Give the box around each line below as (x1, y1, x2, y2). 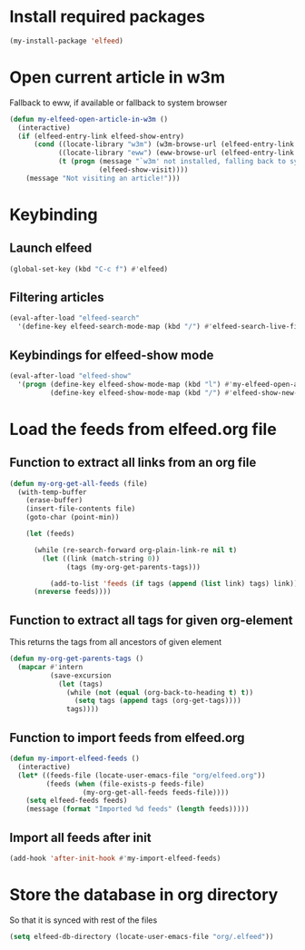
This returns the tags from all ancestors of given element (9, 637, 222, 648)
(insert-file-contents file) (25, 504, 136, 514)
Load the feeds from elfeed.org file (9, 419, 277, 440)
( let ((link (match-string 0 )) (42, 554, 161, 563)
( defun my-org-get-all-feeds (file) (9, 479, 148, 488)
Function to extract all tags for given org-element (9, 612, 293, 628)
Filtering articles (9, 290, 104, 305)
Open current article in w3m (9, 67, 225, 87)
